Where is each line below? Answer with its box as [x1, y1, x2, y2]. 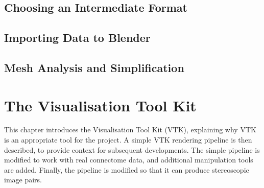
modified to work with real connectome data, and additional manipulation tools [4, 154, 253, 165]
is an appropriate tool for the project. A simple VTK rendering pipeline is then [4, 134, 252, 145]
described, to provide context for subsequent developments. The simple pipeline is [4, 144, 260, 155]
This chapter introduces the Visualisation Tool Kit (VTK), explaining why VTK [4, 124, 256, 135]
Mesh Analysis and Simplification [4, 59, 184, 75]
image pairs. [4, 174, 42, 185]
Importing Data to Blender [4, 30, 151, 45]
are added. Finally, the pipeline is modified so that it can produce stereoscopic [4, 164, 249, 175]
